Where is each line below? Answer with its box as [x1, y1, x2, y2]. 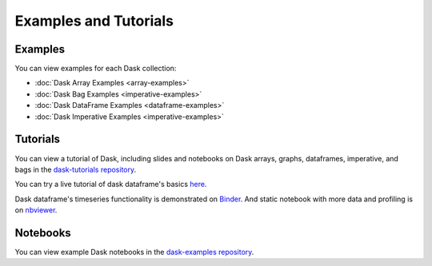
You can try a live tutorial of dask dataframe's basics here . [14, 180, 207, 189]
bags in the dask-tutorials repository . [14, 165, 137, 174]
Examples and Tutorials [14, 12, 174, 30]
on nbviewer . [14, 205, 58, 215]
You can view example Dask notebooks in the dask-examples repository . [14, 248, 254, 256]
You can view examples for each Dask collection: [14, 64, 177, 73]
